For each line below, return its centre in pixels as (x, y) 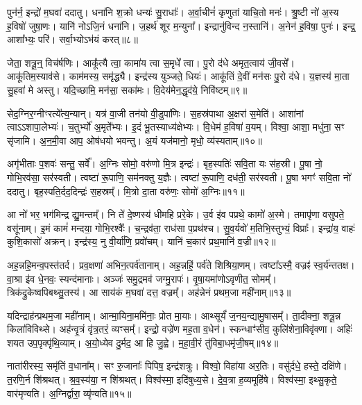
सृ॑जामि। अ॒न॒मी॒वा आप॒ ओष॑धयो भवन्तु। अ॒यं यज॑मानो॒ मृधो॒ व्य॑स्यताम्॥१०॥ (135, 140)
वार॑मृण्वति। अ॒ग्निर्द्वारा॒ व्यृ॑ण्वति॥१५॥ (69, 393)
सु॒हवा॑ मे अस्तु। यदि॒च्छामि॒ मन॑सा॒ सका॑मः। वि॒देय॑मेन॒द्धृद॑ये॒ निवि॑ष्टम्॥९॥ (127, 89)
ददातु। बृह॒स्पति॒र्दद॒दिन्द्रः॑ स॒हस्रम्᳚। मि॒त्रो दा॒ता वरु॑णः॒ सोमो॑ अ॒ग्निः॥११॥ (126, 191)
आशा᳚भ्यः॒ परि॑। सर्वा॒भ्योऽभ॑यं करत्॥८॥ (72, 39)
